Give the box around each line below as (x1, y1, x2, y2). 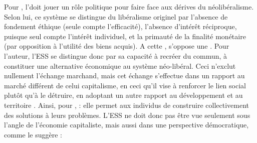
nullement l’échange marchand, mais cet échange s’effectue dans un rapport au (4, 70, 245, 81)
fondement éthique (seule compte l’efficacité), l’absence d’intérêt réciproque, (4, 21, 237, 32)
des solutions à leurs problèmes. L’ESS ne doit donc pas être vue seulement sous (4, 109, 250, 120)
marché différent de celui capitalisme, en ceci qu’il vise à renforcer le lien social (4, 80, 246, 90)
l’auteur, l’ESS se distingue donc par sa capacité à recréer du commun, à (4, 50, 227, 61)
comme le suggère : (4, 129, 62, 139)
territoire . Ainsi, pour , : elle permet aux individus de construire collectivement (4, 99, 249, 110)
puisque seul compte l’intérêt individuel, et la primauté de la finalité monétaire (4, 31, 246, 41)
